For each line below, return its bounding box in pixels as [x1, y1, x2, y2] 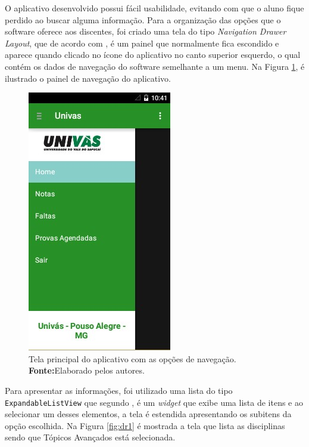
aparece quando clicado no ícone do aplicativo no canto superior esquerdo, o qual [5, 48, 301, 61]
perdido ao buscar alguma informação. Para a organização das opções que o [5, 13, 281, 26]
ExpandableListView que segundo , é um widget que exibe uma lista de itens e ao [5, 396, 303, 408]
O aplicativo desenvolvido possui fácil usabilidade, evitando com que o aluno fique [5, 2, 304, 14]
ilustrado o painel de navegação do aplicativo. [5, 72, 171, 84]
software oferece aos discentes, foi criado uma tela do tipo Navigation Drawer [5, 25, 286, 38]
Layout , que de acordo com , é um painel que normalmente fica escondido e [5, 36, 279, 49]
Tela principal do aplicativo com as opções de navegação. [29, 352, 236, 365]
